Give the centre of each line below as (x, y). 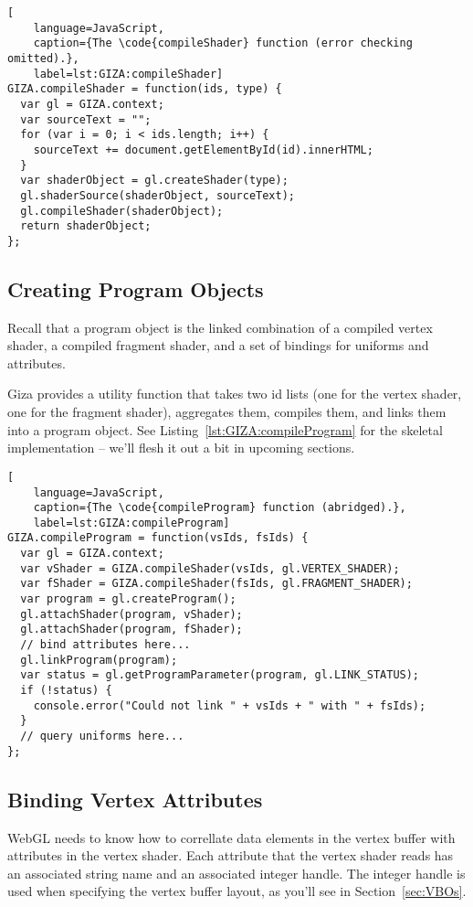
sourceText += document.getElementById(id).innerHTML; (203, 149)
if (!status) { (66, 691)
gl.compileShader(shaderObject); (122, 211)
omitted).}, (43, 58)
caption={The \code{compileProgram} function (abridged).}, (220, 508)
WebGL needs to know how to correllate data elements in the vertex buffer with (231, 837)
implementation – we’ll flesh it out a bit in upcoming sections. (181, 448)
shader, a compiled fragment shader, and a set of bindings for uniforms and (218, 345)
